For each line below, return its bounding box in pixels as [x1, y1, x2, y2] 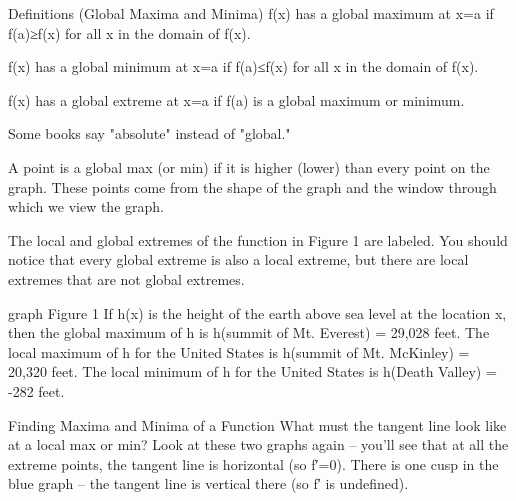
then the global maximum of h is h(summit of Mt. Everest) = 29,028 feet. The [8, 322, 490, 343]
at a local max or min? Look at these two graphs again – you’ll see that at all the [8, 434, 509, 455]
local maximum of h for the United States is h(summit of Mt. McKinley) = [8, 341, 470, 362]
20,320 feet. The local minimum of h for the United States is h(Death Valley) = [8, 361, 497, 382]
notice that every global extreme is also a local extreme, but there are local [8, 249, 469, 270]
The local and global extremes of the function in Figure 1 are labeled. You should [8, 229, 508, 250]
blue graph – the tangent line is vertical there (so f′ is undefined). [8, 473, 409, 494]
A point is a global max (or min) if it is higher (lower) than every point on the [8, 156, 490, 177]
